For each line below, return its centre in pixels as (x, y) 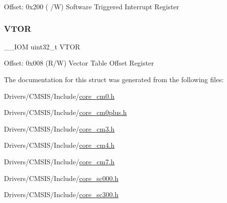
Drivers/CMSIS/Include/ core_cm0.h (59, 96)
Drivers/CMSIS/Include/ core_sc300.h (61, 194)
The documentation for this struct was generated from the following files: (114, 79)
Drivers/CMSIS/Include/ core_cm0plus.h (65, 112)
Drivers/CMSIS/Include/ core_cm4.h (59, 145)
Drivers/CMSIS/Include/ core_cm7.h (59, 161)
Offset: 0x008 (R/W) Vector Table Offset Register (79, 63)
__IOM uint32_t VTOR (42, 46)
